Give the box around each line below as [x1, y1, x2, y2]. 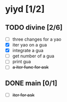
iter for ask [12, 92, 35, 98]
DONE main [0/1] [5, 79, 58, 87]
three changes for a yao [12, 36, 62, 42]
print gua [12, 58, 31, 65]
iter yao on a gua [12, 42, 47, 48]
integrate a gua [12, 48, 44, 53]
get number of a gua [12, 53, 55, 59]
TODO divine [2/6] [5, 23, 63, 32]
